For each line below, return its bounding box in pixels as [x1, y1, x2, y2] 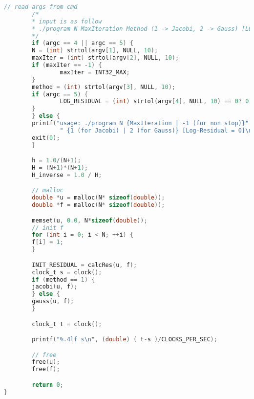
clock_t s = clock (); [32, 268, 102, 276]
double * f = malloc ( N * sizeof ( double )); [32, 201, 165, 209]
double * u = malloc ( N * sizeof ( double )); [32, 194, 165, 201]
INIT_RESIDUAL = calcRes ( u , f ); [32, 261, 137, 268]
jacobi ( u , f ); [32, 283, 78, 290]
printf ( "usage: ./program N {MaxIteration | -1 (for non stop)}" [32, 120, 249, 127]
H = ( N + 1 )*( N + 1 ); [32, 164, 88, 172]
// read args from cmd [4, 3, 78, 10]
